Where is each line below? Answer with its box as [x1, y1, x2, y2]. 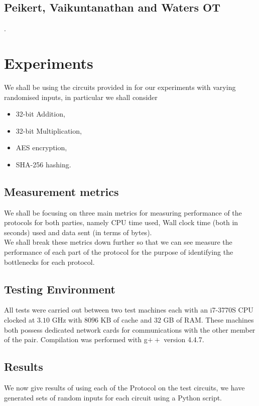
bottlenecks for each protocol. [4, 256, 95, 267]
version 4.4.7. [164, 334, 204, 345]
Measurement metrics [4, 183, 119, 199]
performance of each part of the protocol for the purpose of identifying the [4, 247, 233, 257]
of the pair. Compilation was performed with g [4, 334, 148, 345]
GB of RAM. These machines [163, 315, 254, 325]
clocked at [4, 315, 35, 325]
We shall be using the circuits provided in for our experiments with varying [4, 81, 236, 92]
